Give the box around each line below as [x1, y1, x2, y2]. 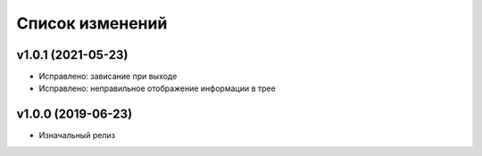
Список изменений [16, 13, 168, 33]
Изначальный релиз [38, 130, 116, 141]
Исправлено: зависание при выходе [38, 71, 178, 82]
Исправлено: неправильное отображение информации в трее [38, 83, 276, 94]
